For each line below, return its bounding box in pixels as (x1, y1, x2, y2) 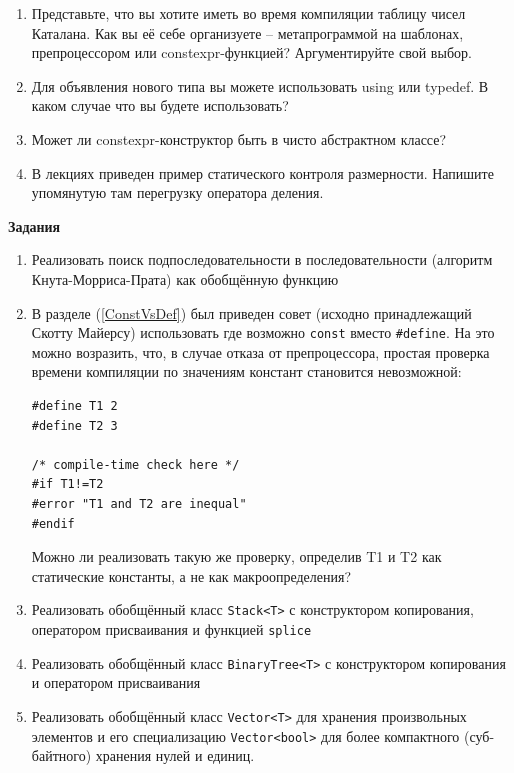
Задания (8, 215, 61, 236)
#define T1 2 (31, 398, 118, 413)
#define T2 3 (31, 418, 118, 433)
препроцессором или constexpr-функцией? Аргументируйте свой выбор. (31, 42, 472, 63)
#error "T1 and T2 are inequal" (31, 496, 247, 511)
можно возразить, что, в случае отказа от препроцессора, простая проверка (31, 341, 490, 362)
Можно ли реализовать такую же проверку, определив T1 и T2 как (31, 546, 442, 567)
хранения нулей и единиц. (95, 745, 255, 766)
